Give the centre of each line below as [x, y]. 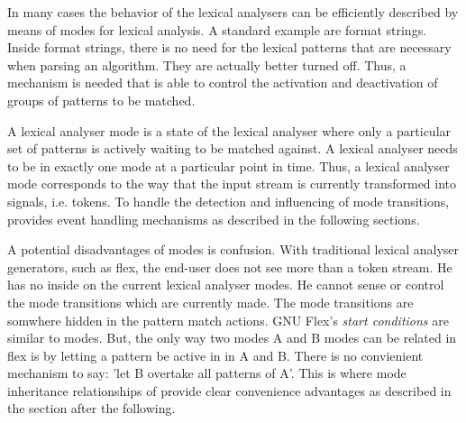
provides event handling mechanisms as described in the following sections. [214, 219]
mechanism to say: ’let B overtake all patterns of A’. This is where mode [207, 373]
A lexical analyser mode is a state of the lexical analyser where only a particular [229, 130]
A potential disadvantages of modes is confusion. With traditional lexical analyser [233, 249]
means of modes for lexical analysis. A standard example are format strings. [217, 29]
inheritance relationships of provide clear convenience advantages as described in [229, 390]
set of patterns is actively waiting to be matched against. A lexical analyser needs [233, 148]
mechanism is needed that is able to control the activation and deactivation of [223, 83]
